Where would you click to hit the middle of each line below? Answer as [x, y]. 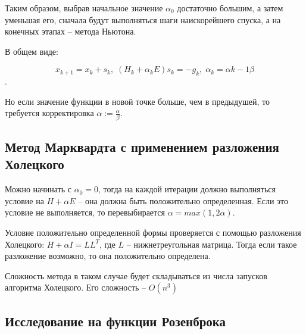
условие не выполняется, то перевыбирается [85, 212]
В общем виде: [32, 51]
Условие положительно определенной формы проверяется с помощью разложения [153, 232]
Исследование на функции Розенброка [115, 321]
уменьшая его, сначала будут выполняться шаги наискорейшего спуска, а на [143, 19]
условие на [24, 200]
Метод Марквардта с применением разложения [142, 147]
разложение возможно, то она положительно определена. [108, 256]
